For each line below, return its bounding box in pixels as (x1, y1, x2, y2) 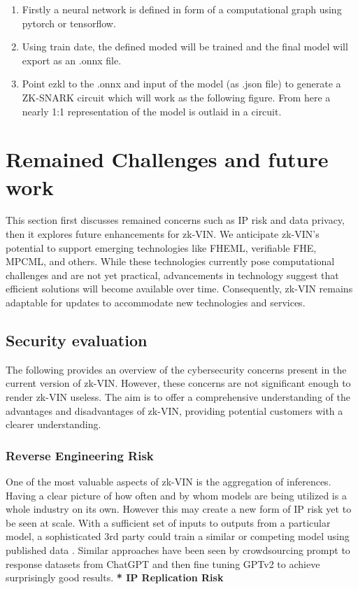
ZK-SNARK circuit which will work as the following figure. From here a (22, 90, 331, 104)
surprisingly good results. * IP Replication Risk (6, 570, 224, 585)
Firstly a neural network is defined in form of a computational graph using (22, 2, 342, 16)
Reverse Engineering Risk (6, 446, 154, 464)
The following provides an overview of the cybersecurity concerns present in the (6, 362, 347, 376)
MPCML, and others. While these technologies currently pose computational (6, 254, 335, 269)
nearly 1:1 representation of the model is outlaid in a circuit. (22, 104, 282, 118)
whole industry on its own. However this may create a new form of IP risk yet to (6, 502, 352, 516)
